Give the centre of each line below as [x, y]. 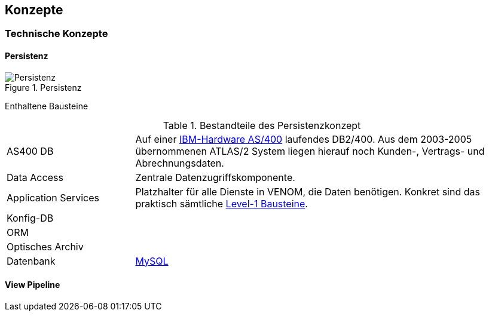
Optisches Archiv [45, 246]
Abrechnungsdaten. [180, 163]
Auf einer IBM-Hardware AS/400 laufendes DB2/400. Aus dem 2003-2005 [304, 139]
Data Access [35, 177]
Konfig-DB [30, 218]
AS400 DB [30, 151]
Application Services [53, 197]
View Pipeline [33, 285]
